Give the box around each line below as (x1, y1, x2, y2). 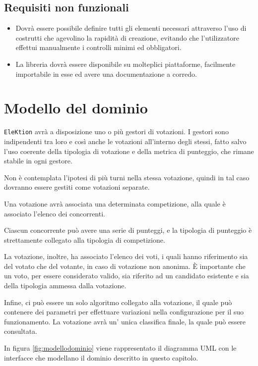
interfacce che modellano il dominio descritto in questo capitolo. (4, 352, 198, 363)
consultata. (4, 326, 37, 336)
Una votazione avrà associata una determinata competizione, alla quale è (4, 198, 226, 209)
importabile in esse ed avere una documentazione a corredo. (15, 68, 197, 79)
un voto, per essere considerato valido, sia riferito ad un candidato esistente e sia (4, 270, 249, 281)
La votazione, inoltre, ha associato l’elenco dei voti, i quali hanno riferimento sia (4, 251, 248, 261)
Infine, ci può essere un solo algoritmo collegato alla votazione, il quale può (4, 297, 232, 307)
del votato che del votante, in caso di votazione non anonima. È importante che (4, 261, 246, 271)
